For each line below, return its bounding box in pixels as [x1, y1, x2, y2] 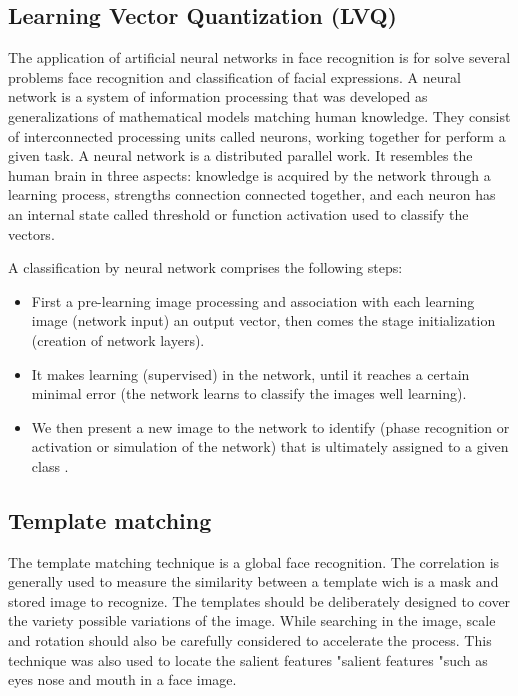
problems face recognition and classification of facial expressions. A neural [8, 66, 461, 87]
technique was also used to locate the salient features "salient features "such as [8, 649, 488, 670]
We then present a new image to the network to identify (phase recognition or [31, 416, 510, 437]
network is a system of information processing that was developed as [8, 86, 428, 107]
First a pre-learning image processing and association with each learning [31, 290, 475, 311]
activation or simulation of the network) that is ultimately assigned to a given [31, 436, 509, 457]
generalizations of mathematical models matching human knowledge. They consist [8, 105, 511, 126]
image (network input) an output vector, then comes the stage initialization [31, 310, 496, 331]
